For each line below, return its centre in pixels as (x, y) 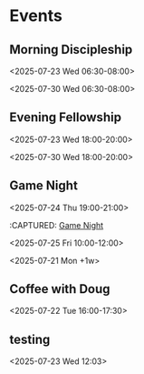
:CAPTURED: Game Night (57, 225)
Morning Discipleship (71, 50)
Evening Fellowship (66, 118)
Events (36, 16)
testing (30, 339)
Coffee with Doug (60, 289)
